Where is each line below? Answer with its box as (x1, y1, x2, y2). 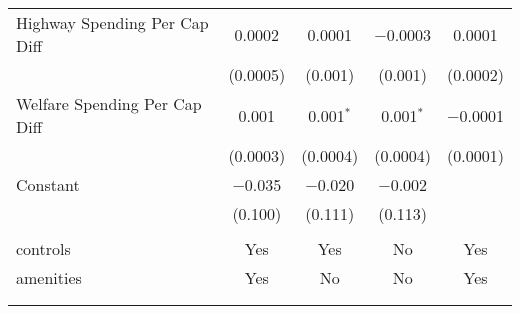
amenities (16, 266, 82, 289)
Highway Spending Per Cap (16, 11, 209, 34)
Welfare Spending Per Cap (16, 92, 202, 115)
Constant (16, 173, 80, 196)
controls (16, 237, 71, 260)
